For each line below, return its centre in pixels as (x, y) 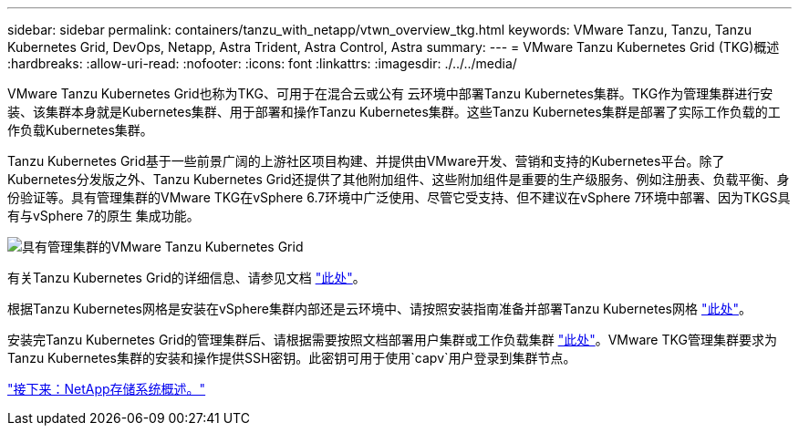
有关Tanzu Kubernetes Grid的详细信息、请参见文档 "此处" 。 (187, 278)
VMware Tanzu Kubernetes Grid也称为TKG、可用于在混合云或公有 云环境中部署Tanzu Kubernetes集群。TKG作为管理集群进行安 (390, 93)
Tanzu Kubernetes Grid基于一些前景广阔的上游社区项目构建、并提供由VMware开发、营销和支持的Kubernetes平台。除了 (366, 161)
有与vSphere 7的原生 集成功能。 (104, 216)
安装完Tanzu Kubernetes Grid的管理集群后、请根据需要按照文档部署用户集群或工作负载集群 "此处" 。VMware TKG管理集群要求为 (392, 340)
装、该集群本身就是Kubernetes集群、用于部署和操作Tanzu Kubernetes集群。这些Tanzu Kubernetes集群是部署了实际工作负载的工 (394, 112)
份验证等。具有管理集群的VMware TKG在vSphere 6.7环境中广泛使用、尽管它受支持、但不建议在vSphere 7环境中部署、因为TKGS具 (399, 197)
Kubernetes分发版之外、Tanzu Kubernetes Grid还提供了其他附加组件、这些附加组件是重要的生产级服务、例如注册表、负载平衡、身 (399, 179)
